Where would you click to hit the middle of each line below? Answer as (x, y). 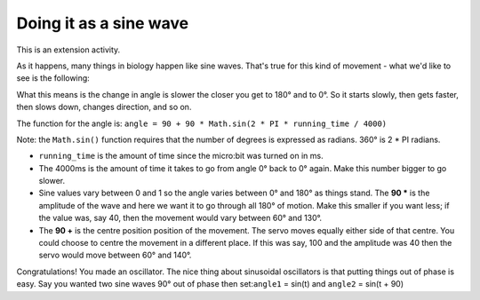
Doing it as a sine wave (103, 23)
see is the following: (53, 78)
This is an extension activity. (68, 50)
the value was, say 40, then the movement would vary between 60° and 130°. (180, 218)
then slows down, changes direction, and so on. (104, 107)
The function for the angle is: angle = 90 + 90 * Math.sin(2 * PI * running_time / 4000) (202, 123)
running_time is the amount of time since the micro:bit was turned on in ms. (181, 156)
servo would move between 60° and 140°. (115, 255)
